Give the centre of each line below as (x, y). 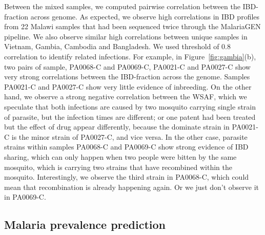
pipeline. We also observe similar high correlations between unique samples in (126, 36)
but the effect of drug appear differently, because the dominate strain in (117, 127)
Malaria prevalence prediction (85, 225)
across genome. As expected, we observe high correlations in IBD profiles (145, 16)
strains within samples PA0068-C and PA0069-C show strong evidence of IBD (126, 147)
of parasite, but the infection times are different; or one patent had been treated (130, 116)
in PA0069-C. (25, 197)
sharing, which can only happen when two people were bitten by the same (120, 156)
